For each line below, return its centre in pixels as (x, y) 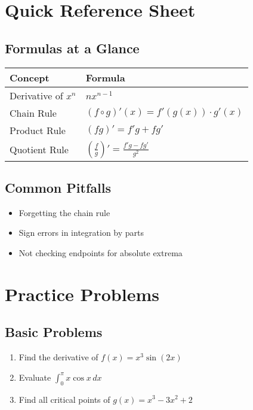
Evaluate (35, 377)
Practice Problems (82, 294)
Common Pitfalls (58, 187)
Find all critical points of (64, 399)
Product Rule (38, 130)
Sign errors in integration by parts (81, 233)
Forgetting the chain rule (64, 212)
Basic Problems (54, 332)
